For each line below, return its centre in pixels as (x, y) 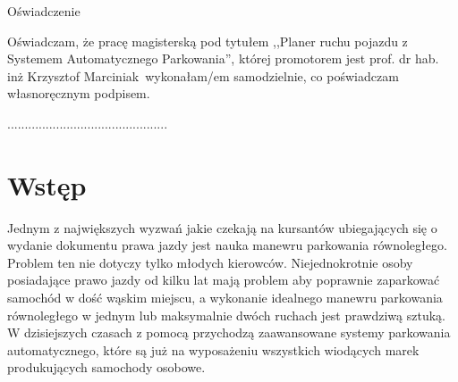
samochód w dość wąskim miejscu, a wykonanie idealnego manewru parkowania (225, 298)
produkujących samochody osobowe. (106, 367)
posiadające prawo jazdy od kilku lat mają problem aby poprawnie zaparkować (224, 280)
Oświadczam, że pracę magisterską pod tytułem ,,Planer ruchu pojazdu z (208, 41)
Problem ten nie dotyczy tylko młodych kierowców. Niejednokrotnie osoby (210, 262)
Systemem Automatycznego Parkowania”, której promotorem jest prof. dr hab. (223, 58)
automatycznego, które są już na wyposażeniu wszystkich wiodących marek (213, 349)
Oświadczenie (44, 11)
